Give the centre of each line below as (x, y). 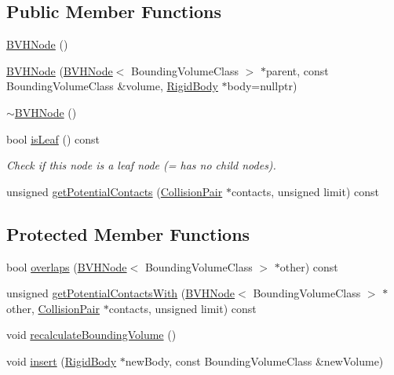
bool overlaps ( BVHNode (67, 266)
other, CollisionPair (53, 308)
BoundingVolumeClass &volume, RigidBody (112, 86)
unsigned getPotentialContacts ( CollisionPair (115, 191)
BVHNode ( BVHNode (60, 70)
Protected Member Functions (128, 233)
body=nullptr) (262, 86)
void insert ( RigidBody (62, 360)
